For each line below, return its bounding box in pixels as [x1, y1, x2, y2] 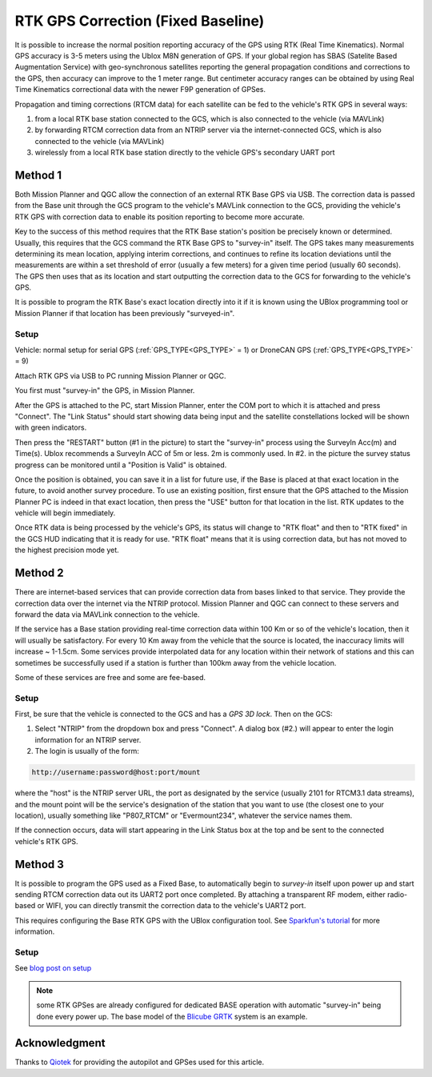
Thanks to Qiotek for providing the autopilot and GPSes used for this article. [14, 1057, 264, 1067]
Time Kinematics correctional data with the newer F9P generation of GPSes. [14, 85, 266, 94]
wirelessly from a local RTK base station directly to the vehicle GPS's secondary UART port [34, 148, 335, 158]
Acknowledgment [14, 1036, 106, 1050]
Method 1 [14, 168, 62, 182]
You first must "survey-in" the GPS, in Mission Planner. [14, 386, 195, 395]
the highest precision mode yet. [14, 545, 119, 555]
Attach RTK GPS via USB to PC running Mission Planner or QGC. [14, 370, 227, 380]
